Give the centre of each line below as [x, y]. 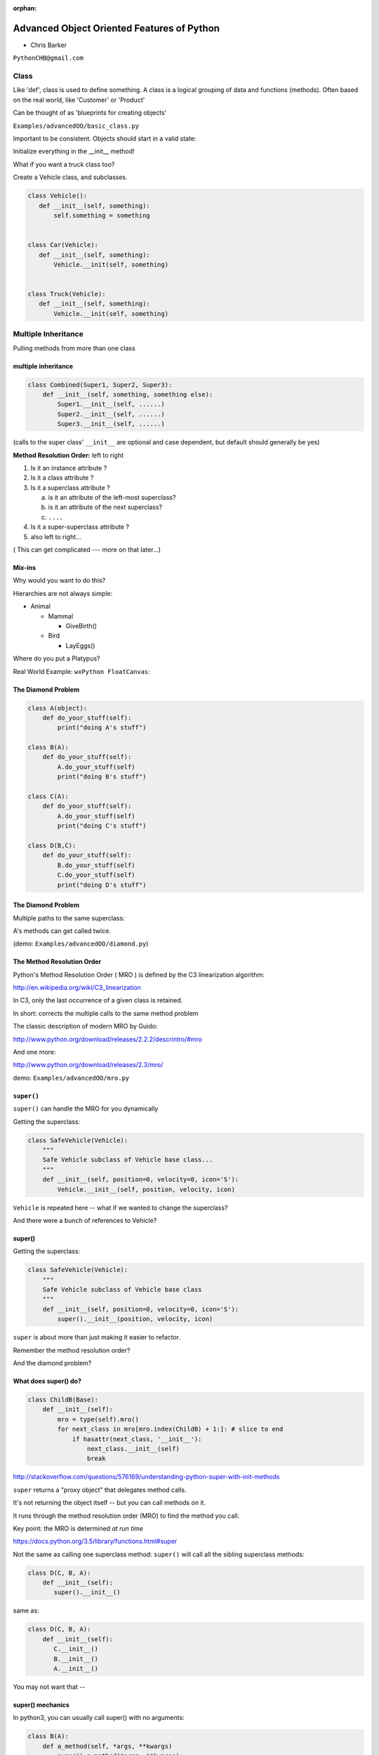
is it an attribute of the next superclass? [105, 507]
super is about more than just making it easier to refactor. [97, 1337]
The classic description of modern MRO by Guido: [85, 1026]
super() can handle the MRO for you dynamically [86, 1108]
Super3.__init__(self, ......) [111, 424]
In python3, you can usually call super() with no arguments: [99, 1718]
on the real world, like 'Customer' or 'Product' [79, 100]
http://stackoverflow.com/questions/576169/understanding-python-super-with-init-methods [146, 1477]
